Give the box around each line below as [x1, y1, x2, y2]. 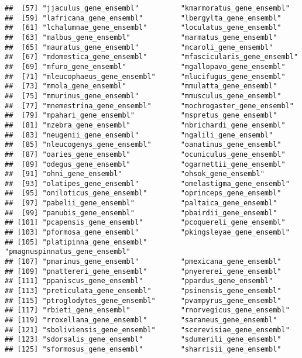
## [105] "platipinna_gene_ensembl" [5, 237, 147, 246]
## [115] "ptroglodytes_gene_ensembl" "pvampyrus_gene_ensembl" [5, 296, 282, 305]
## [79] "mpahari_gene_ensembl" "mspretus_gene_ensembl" [5, 111, 277, 120]
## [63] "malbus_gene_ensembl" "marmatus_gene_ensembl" [5, 33, 277, 42]
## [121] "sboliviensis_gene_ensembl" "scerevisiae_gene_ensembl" [5, 325, 290, 334]
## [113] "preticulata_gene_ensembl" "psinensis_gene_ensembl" [5, 287, 282, 295]
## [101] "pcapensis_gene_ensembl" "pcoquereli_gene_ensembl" [5, 218, 286, 227]
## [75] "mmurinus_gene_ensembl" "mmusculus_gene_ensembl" [5, 91, 282, 100]
